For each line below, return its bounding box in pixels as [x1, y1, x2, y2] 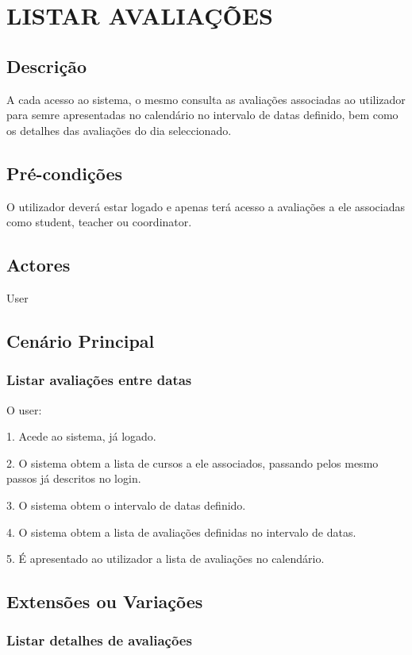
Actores [6, 252, 71, 277]
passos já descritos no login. [6, 470, 141, 487]
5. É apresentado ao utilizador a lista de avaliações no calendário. [6, 550, 325, 567]
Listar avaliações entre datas [6, 370, 192, 390]
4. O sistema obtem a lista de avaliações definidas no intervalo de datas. [6, 523, 356, 540]
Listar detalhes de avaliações [6, 630, 192, 650]
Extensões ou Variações [6, 589, 203, 614]
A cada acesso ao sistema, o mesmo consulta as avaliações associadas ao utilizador [6, 91, 406, 107]
